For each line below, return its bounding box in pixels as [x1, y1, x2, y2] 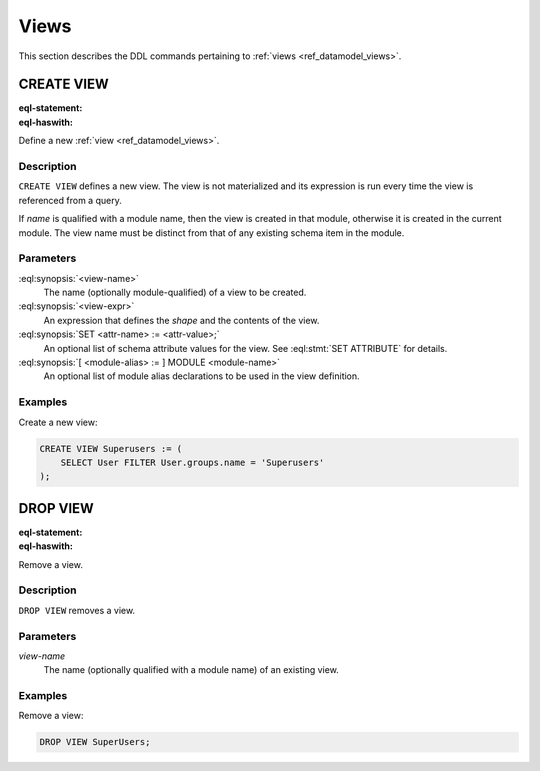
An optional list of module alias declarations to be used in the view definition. [43, 370, 360, 382]
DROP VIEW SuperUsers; [39, 736, 151, 748]
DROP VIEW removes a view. [18, 604, 135, 616]
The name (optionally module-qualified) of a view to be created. [43, 286, 307, 299]
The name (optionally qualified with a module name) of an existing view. [43, 664, 339, 676]
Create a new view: [18, 416, 98, 428]
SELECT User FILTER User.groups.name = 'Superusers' [60, 456, 325, 468]
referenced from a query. [18, 194, 122, 206]
